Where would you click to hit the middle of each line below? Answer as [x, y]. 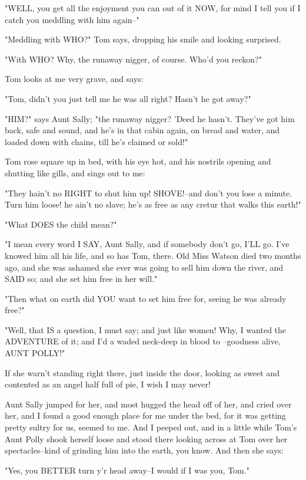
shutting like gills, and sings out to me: [75, 172]
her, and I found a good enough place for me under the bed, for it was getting [145, 415]
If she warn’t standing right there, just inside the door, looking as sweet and [142, 372]
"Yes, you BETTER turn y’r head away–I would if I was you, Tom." [127, 470]
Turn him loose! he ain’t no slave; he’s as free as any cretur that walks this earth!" [153, 204]
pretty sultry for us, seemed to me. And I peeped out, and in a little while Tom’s [151, 427]
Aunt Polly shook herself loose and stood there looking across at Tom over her [146, 438]
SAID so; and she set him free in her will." [81, 279]
